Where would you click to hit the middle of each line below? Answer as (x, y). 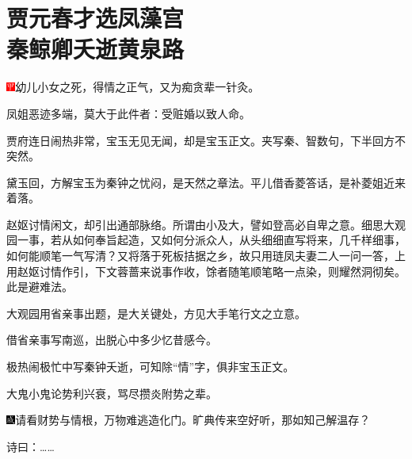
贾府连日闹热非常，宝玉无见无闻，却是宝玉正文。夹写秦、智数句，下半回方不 (206, 140)
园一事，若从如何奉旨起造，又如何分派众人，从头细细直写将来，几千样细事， (206, 240)
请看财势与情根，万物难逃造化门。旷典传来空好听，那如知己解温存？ (193, 420)
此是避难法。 (40, 287)
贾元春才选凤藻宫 (95, 18)
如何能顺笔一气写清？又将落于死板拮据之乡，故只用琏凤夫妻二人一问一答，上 (206, 256)
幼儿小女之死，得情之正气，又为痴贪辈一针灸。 (137, 87)
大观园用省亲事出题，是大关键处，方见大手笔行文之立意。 (156, 313)
